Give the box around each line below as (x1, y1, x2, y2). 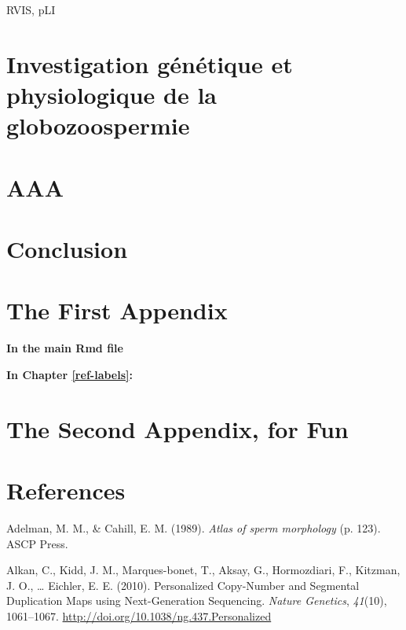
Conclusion (6, 232, 128, 264)
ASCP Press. (6, 535, 68, 551)
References (6, 473, 126, 506)
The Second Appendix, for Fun (6, 412, 349, 444)
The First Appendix (6, 294, 228, 326)
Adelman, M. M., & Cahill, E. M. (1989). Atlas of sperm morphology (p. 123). (6, 519, 381, 536)
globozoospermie (6, 109, 190, 142)
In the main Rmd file (6, 340, 123, 356)
